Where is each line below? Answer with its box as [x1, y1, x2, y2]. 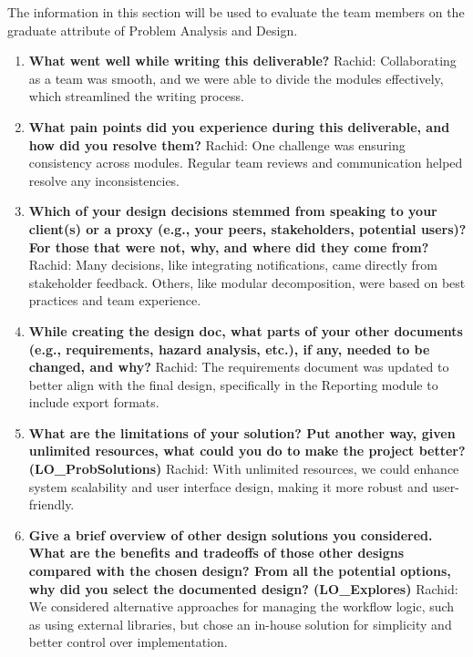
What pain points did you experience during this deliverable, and [28, 117, 450, 136]
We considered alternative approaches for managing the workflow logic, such [28, 597, 455, 616]
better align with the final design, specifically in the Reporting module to [28, 375, 438, 394]
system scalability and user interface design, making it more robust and [28, 477, 428, 496]
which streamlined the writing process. [28, 87, 244, 106]
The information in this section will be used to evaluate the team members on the [7, 3, 465, 21]
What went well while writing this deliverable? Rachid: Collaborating [28, 51, 457, 70]
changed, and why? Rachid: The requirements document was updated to [28, 357, 449, 376]
